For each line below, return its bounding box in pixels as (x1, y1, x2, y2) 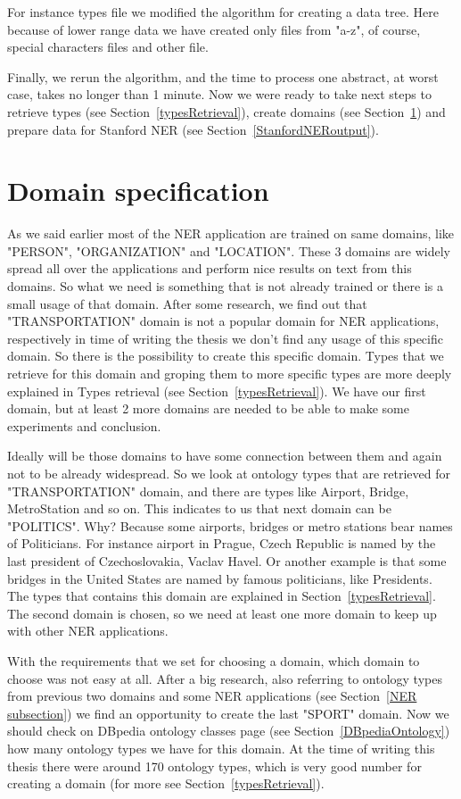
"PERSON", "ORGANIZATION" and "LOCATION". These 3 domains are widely (7, 241, 451, 260)
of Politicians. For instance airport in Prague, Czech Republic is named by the (7, 534, 436, 553)
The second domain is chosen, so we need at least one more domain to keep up (7, 603, 437, 622)
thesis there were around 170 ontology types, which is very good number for (7, 756, 422, 775)
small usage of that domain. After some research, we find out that (7, 294, 367, 312)
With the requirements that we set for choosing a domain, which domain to (7, 651, 420, 670)
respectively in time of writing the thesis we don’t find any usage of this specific (7, 329, 443, 347)
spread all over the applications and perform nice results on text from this (7, 259, 412, 278)
